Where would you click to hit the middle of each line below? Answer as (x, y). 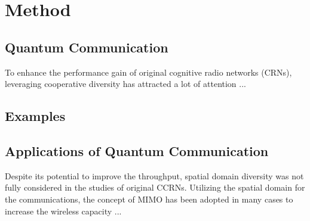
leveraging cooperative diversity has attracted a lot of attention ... (125, 84)
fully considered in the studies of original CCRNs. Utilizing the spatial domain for (155, 187)
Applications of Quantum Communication (137, 150)
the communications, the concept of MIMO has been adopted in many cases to (149, 199)
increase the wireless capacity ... (63, 211)
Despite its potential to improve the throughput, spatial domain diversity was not (154, 175)
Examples (35, 116)
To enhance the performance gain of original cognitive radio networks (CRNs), (148, 72)
